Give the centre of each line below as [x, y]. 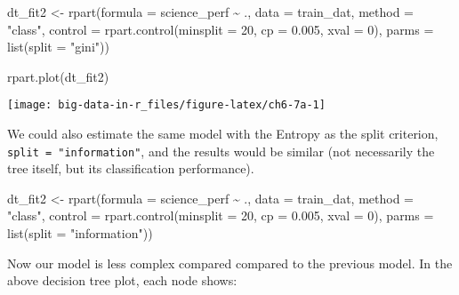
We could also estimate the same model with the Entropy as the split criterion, [223, 134]
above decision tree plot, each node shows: [122, 280]
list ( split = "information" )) [80, 233]
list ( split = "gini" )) [58, 47]
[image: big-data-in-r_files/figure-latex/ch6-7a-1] [166, 105]
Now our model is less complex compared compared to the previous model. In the [230, 263]
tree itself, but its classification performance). [131, 168]
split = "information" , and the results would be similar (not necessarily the [221, 151]
